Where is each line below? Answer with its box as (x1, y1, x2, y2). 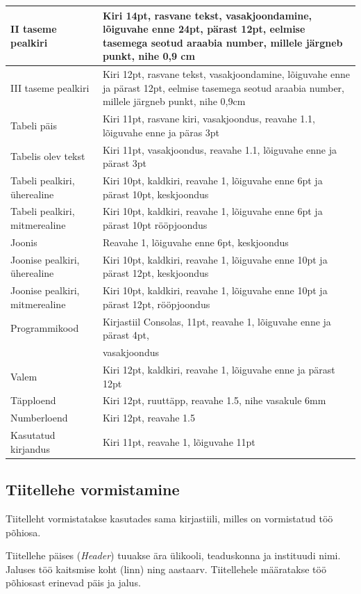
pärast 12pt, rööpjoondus (102, 296, 210, 311)
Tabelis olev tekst (10, 149, 85, 163)
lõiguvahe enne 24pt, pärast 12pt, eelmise (102, 22, 305, 36)
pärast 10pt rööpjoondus (102, 218, 208, 232)
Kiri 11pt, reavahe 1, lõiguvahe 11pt (102, 434, 255, 449)
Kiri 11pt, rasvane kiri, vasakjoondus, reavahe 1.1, (102, 111, 316, 126)
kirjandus (10, 441, 50, 456)
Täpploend (10, 393, 56, 408)
